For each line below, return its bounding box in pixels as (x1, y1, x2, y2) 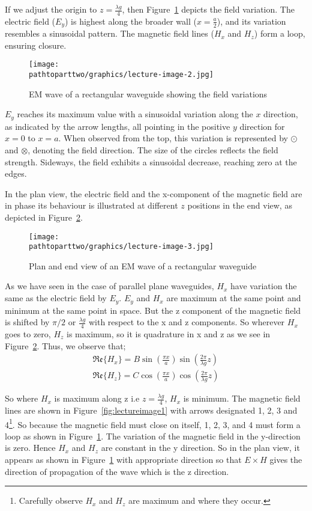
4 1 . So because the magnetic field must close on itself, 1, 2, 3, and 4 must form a (5, 416, 301, 430)
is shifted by (5, 316, 50, 328)
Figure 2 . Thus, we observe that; (5, 339, 126, 352)
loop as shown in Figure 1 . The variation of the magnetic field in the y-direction (5, 429, 301, 442)
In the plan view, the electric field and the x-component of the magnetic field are (5, 187, 302, 200)
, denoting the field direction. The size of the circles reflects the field (28, 144, 278, 156)
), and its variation (217, 14, 286, 27)
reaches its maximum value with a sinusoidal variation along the (17, 108, 253, 120)
